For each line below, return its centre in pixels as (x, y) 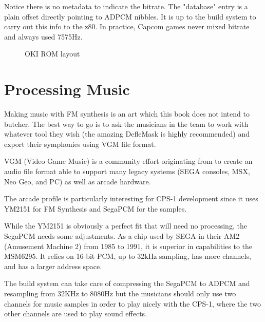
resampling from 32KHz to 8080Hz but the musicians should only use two (120, 293)
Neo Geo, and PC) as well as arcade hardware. (78, 181)
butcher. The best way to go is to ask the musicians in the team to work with (126, 124)
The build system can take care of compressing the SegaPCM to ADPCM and (127, 283)
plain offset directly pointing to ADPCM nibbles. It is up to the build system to (130, 16)
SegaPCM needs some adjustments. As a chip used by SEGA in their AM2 (122, 236)
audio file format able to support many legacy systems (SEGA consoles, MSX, (127, 171)
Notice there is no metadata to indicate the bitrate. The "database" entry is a (126, 6)
